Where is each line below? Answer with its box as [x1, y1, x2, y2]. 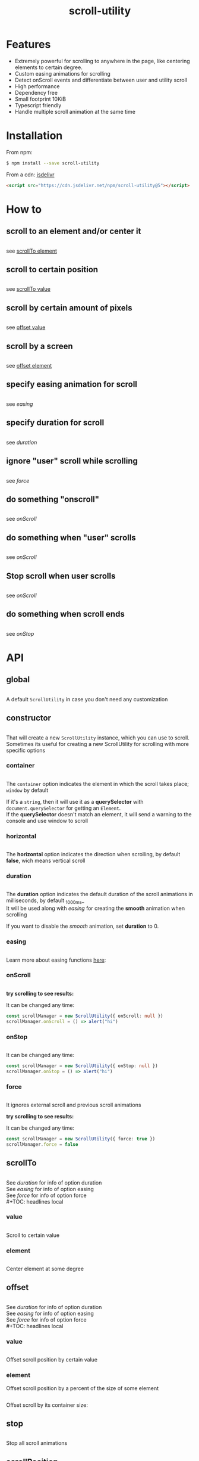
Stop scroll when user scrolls [6, 571, 116, 581]
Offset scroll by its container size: [6, 1401, 88, 1409]
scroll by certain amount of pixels [6, 303, 132, 313]
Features [6, 38, 51, 51]
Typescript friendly [14, 101, 62, 108]
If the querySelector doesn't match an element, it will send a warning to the [6, 810, 192, 817]
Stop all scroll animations [6, 1440, 68, 1447]
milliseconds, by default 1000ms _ [6, 897, 84, 906]
